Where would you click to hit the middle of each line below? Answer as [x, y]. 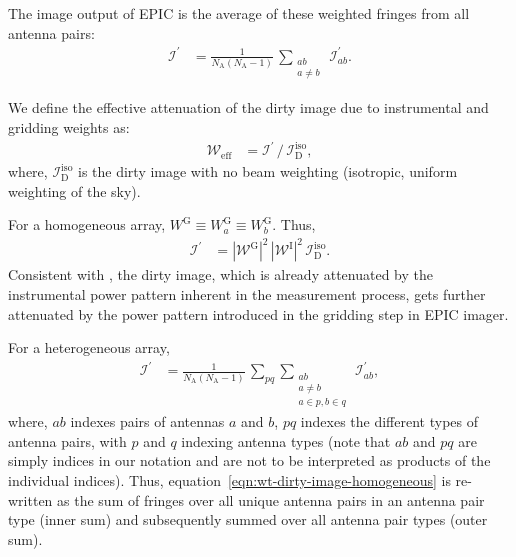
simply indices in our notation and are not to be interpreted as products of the [249, 460]
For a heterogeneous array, [89, 347]
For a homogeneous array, [87, 224]
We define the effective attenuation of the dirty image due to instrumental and [248, 107]
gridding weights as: [69, 126]
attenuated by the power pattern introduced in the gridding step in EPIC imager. [258, 313]
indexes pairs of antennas [147, 421]
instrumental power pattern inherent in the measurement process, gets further [247, 293]
